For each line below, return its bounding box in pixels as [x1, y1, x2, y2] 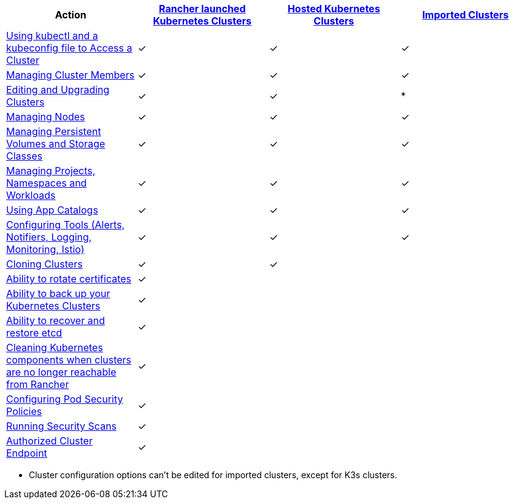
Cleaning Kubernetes [6, 341, 103, 354]
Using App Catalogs [6, 204, 98, 216]
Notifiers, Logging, [6, 231, 92, 243]
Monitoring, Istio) [6, 243, 85, 255]
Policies [6, 405, 42, 417]
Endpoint [6, 447, 47, 459]
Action [55, 9, 86, 21]
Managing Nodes [6, 110, 85, 123]
